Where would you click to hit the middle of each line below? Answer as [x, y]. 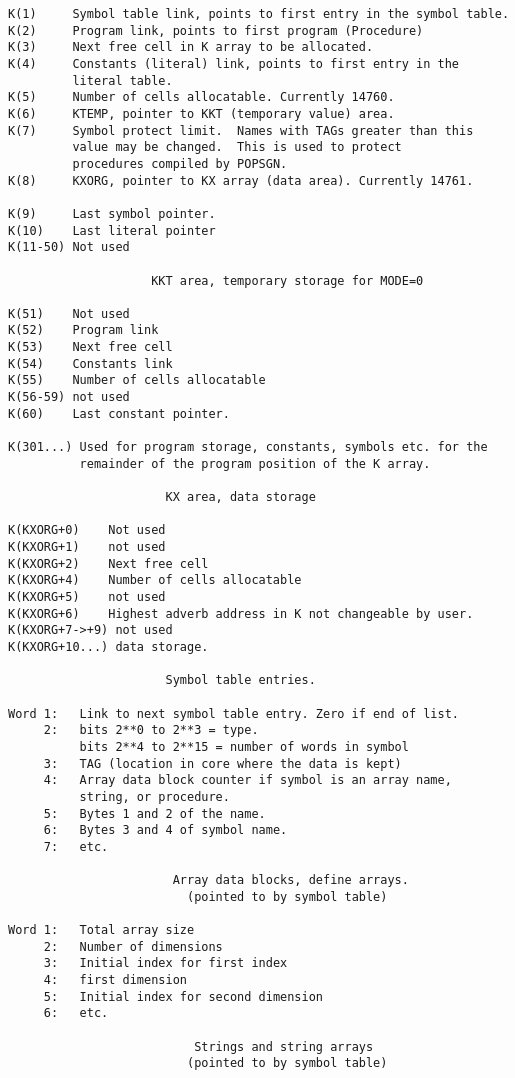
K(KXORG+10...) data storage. [108, 646]
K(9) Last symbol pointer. [112, 213]
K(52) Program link [83, 330]
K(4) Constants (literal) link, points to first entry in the [234, 63]
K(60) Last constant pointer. [119, 413]
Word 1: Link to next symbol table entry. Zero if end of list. [234, 713]
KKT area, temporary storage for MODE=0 [287, 280]
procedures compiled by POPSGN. [180, 163]
